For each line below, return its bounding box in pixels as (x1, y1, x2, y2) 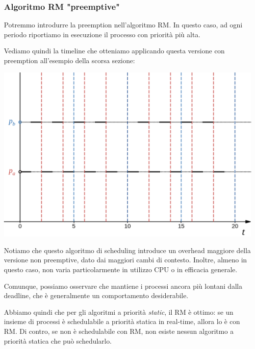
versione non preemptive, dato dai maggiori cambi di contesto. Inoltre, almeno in (4, 255, 247, 265)
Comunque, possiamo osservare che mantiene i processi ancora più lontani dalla (4, 280, 242, 291)
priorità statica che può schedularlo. (4, 335, 112, 346)
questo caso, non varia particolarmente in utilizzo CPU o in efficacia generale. (4, 264, 237, 275)
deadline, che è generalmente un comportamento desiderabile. (4, 290, 188, 301)
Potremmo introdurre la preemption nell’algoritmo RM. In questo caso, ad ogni (4, 20, 243, 30)
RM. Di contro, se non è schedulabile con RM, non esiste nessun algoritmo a (4, 326, 234, 336)
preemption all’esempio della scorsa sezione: (4, 55, 135, 65)
